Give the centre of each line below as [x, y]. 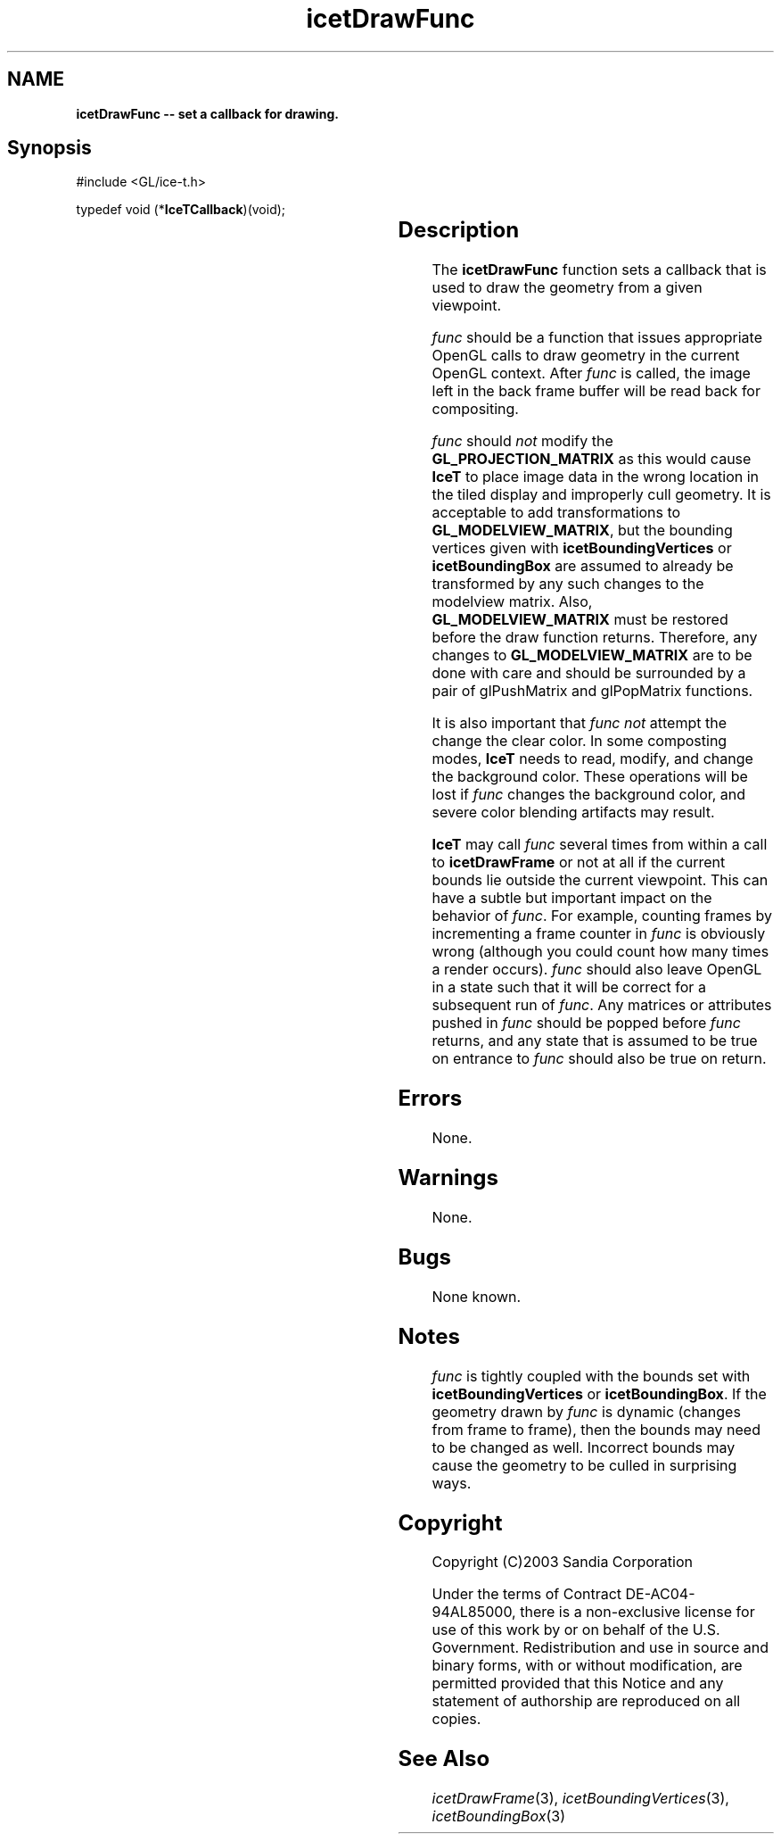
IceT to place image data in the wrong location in [596, 477]
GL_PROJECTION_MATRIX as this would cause [592, 459]
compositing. [475, 409]
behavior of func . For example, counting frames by [602, 916]
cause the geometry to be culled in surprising [584, 1465]
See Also [444, 1759]
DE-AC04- [660, 1594]
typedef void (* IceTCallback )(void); [181, 210]
